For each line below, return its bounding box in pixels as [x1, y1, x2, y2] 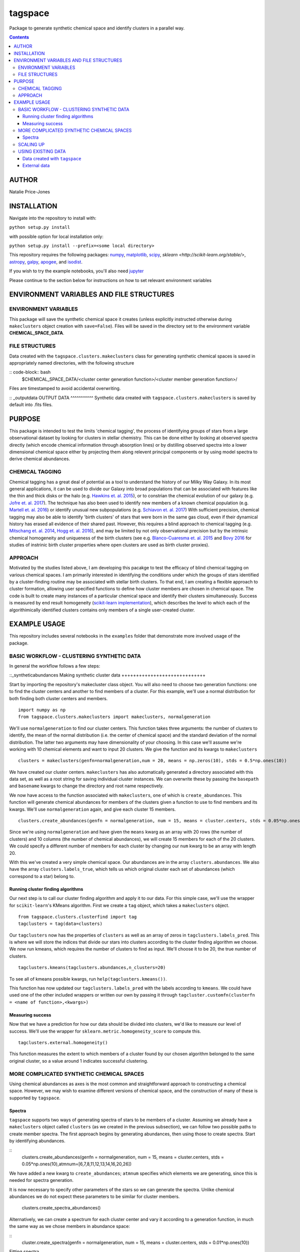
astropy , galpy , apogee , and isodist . [9, 258, 82, 265]
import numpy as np [18, 707, 66, 713]
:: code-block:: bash [9, 369, 51, 375]
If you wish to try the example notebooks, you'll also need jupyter [9, 268, 144, 274]
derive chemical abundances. [9, 456, 70, 462]
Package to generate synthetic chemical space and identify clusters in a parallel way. [9, 25, 185, 31]
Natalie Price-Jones [9, 188, 50, 195]
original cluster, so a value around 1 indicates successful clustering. [9, 1058, 148, 1064]
